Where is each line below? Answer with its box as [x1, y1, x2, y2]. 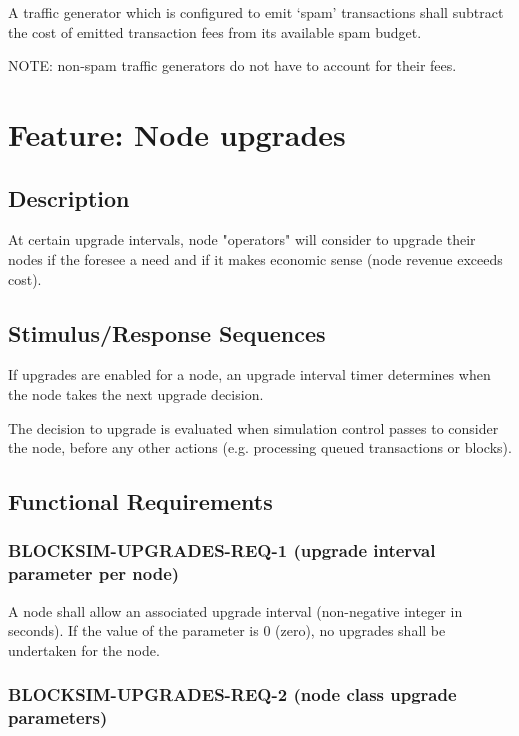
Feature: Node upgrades [8, 113, 346, 154]
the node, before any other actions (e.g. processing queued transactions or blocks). [8, 437, 512, 458]
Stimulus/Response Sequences [8, 317, 326, 348]
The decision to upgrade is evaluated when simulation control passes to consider [8, 417, 499, 438]
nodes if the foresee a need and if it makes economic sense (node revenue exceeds [8, 248, 503, 269]
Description [8, 182, 130, 213]
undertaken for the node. [8, 639, 160, 660]
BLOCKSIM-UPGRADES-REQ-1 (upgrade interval [8, 538, 436, 563]
